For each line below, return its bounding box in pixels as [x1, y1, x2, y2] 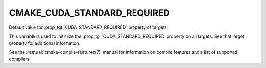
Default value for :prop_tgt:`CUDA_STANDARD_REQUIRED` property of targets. [9, 24, 168, 30]
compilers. [9, 56, 31, 62]
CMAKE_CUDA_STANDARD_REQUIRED [9, 7, 170, 18]
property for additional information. [9, 40, 81, 46]
